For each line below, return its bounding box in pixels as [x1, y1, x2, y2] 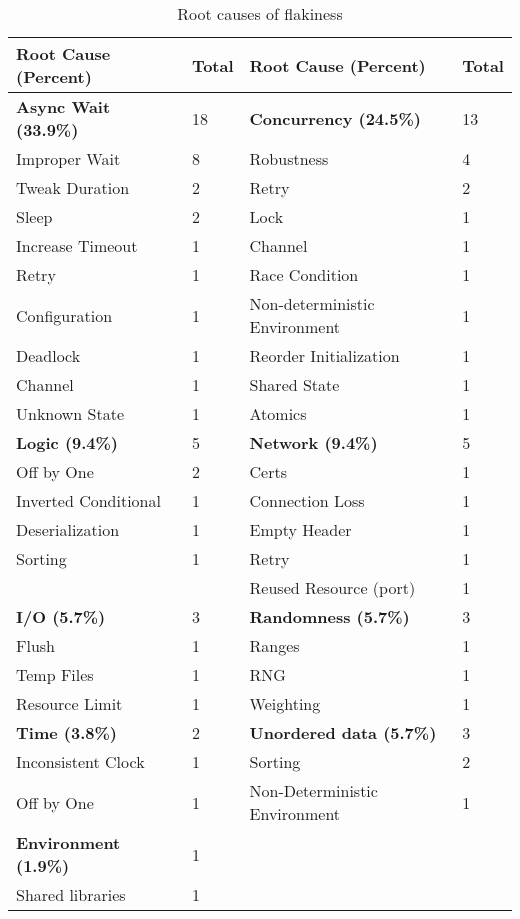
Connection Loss [249, 489, 365, 512]
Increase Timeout [16, 234, 138, 257]
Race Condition [249, 263, 359, 286]
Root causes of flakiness [177, 2, 343, 25]
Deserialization [16, 518, 120, 541]
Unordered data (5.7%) [249, 721, 437, 744]
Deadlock [16, 344, 81, 367]
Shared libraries [16, 883, 126, 906]
